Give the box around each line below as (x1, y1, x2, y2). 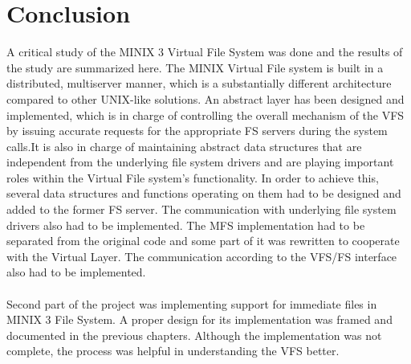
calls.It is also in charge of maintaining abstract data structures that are (6, 137, 362, 154)
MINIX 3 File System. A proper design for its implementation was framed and (6, 311, 393, 328)
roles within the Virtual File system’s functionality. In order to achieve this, (6, 169, 379, 186)
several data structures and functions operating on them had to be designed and (6, 185, 401, 202)
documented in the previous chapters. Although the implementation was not (6, 326, 382, 343)
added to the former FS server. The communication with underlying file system (6, 201, 397, 218)
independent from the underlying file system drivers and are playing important (6, 153, 394, 170)
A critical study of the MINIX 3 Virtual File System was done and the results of (6, 43, 403, 60)
